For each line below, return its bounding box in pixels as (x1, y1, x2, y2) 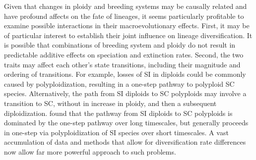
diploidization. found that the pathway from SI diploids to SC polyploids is (4, 107, 233, 118)
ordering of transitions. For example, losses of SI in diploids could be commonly (4, 69, 246, 79)
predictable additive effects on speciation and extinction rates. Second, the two (4, 49, 244, 59)
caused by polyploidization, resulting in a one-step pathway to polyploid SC (4, 78, 235, 89)
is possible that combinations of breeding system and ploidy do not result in (4, 40, 236, 50)
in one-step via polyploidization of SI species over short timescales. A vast (4, 127, 229, 137)
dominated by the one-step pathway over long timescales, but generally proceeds (4, 117, 249, 128)
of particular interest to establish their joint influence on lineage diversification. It (4, 30, 253, 40)
